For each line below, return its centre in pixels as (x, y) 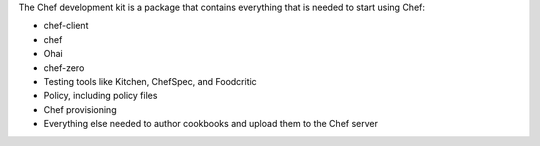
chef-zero (64, 67)
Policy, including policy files (100, 96)
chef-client (66, 26)
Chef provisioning (80, 109)
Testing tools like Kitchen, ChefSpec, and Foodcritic (150, 81)
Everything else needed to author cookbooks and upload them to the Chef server (211, 124)
